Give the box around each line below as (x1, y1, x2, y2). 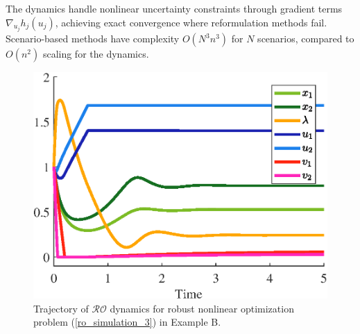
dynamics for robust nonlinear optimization (110, 301, 294, 315)
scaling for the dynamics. (42, 47, 149, 61)
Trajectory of (33, 301, 89, 315)
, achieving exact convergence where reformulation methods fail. (55, 15, 327, 29)
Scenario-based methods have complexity (6, 31, 180, 46)
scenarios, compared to (257, 31, 354, 46)
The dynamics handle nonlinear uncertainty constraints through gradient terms (6, 1, 343, 15)
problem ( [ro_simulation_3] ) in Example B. (33, 315, 221, 329)
